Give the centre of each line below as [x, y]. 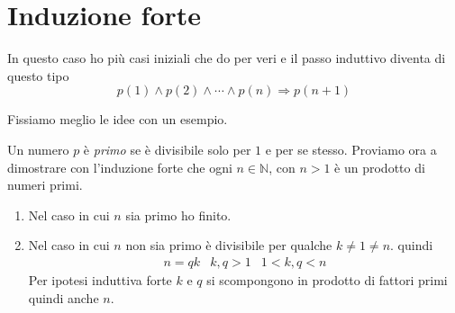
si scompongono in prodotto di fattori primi [327, 279]
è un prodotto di [380, 167]
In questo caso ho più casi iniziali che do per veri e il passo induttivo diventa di [227, 58]
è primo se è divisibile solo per [167, 149]
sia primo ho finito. [178, 215]
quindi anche [64, 297]
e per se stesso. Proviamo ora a [351, 149]
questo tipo [38, 75]
